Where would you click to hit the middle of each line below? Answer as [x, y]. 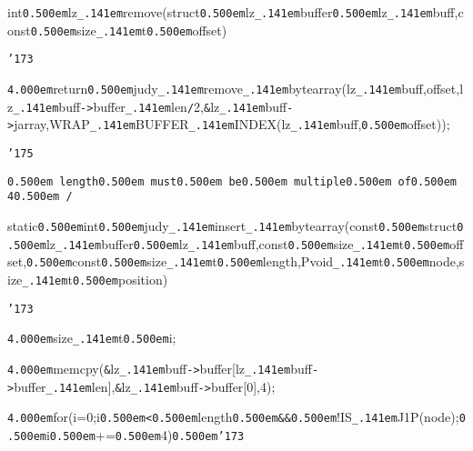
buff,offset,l [433, 88]
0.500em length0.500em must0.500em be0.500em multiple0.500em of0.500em [232, 181]
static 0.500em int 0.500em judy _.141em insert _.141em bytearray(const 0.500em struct [232, 225]
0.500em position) [120, 279]
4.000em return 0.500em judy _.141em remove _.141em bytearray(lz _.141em [205, 88]
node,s [447, 261]
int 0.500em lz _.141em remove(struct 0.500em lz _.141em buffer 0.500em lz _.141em [220, 12]
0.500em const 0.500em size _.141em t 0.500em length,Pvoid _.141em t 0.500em [228, 261]
